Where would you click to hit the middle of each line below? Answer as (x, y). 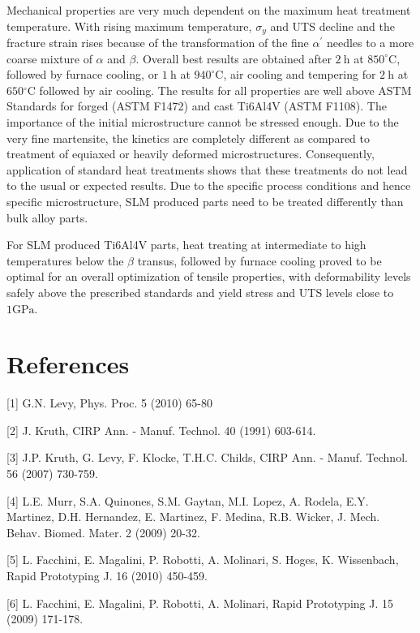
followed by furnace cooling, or (83, 74)
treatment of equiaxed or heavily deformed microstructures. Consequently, (191, 154)
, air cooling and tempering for (300, 74)
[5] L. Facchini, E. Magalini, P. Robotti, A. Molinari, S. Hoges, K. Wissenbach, (203, 560)
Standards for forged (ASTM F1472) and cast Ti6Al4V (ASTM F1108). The (197, 106)
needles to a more (370, 43)
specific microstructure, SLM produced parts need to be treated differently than (205, 201)
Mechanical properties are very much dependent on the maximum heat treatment (209, 10)
